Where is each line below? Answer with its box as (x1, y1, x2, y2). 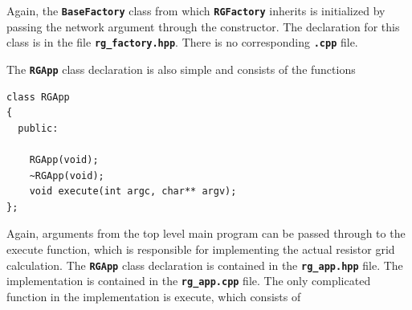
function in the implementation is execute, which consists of (6, 288, 301, 304)
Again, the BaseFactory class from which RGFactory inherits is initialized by (6, 2, 385, 18)
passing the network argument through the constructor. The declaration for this (6, 18, 400, 35)
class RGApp (6, 91, 70, 103)
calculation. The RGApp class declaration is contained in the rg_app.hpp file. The (6, 256, 403, 273)
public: (18, 122, 59, 134)
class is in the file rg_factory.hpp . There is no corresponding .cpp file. (6, 34, 358, 51)
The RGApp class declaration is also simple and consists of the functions (6, 60, 356, 77)
